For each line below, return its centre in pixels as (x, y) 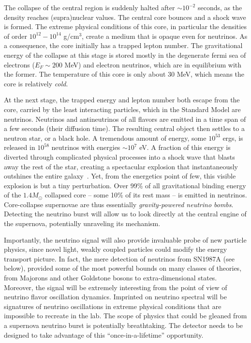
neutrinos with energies (86, 147)
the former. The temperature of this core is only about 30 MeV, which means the (124, 74)
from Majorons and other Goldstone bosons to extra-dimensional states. (111, 278)
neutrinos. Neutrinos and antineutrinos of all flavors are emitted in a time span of (125, 119)
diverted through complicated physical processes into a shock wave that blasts (119, 156)
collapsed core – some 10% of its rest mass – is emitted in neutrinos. (146, 195)
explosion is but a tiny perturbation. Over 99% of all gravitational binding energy (125, 185)
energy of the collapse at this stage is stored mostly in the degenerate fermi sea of (125, 55)
